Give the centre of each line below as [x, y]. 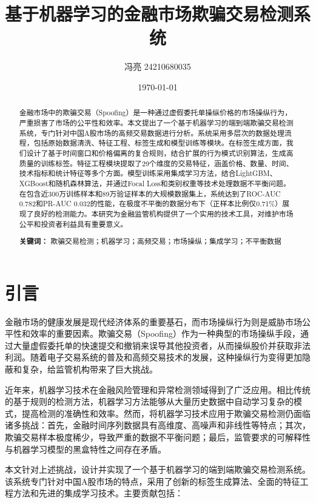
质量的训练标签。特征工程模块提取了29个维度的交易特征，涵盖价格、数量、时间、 [156, 163]
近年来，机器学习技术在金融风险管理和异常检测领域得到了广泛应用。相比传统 [158, 389]
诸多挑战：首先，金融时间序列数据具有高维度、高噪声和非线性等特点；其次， [158, 425]
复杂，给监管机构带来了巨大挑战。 [89, 369]
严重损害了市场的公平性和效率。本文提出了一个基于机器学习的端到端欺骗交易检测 [156, 122]
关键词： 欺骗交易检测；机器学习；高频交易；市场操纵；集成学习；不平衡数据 [150, 241]
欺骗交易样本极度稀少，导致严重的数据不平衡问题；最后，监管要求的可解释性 [158, 437]
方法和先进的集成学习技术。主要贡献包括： [98, 493]
